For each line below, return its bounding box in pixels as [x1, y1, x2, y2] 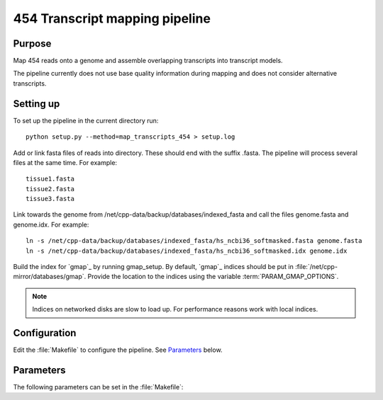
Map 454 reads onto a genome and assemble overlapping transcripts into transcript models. [13, 57, 283, 65]
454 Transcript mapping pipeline [13, 11, 211, 26]
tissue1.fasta [26, 175, 74, 183]
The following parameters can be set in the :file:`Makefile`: [13, 383, 184, 392]
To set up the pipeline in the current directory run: [13, 116, 159, 125]
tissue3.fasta [26, 195, 74, 203]
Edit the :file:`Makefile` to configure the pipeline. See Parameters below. [13, 345, 223, 354]
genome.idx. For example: [13, 220, 89, 229]
